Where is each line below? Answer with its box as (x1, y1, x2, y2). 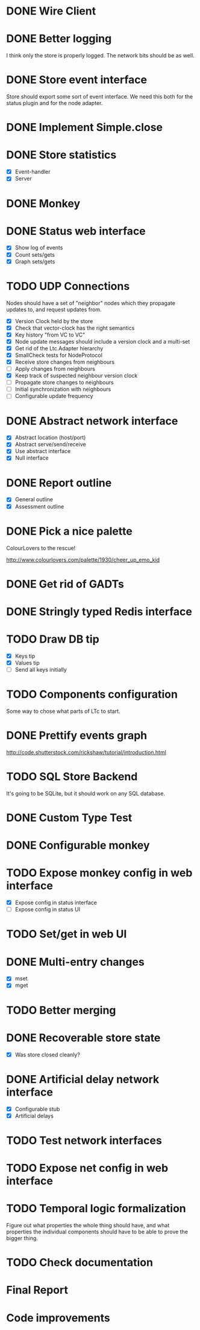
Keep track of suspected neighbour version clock (14, 372, 138, 379)
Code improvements (6, 1311, 110, 1325)
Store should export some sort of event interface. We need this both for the (6, 93, 193, 100)
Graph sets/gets (14, 258, 55, 265)
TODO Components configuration (6, 687, 178, 701)
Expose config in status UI (14, 906, 80, 913)
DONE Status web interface (6, 224, 146, 238)
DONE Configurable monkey (6, 838, 150, 852)
